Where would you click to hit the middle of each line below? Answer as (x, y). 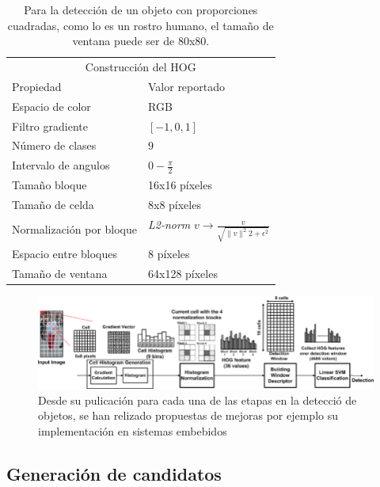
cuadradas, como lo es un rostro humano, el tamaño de (141, 25)
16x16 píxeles (180, 185)
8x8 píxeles (175, 205)
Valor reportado (186, 86)
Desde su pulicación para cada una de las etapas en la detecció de (198, 399)
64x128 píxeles (183, 273)
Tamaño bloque (49, 185)
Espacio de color (51, 106)
